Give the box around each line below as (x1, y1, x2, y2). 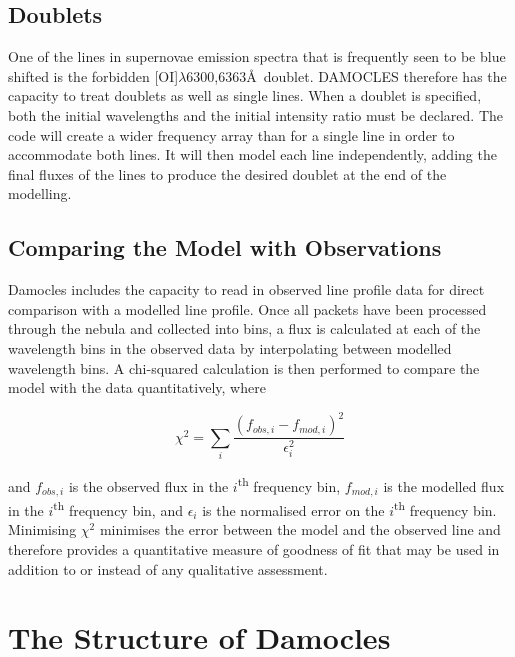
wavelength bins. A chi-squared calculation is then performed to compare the (8, 357, 480, 378)
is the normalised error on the (202, 499, 385, 520)
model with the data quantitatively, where (8, 377, 266, 398)
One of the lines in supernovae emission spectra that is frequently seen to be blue (8, 46, 506, 67)
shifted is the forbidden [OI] (8, 65, 179, 86)
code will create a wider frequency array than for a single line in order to (8, 124, 455, 145)
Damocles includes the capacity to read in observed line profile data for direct (8, 279, 485, 300)
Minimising (8, 519, 77, 540)
